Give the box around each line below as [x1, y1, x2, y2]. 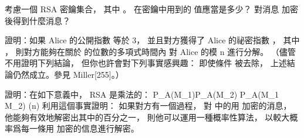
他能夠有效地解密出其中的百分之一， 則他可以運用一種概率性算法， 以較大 [5, 111, 290, 123]
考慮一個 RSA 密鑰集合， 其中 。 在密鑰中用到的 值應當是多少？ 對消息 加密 [5, 3, 298, 15]
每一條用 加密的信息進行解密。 [21, 122, 139, 134]
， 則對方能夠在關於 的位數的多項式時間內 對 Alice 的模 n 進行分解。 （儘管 [5, 45, 296, 57]
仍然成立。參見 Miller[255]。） [12, 68, 124, 80]
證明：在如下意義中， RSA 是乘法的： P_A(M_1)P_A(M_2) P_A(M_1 [5, 88, 279, 100]
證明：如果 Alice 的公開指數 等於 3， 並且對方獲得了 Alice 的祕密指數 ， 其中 [5, 34, 300, 46]
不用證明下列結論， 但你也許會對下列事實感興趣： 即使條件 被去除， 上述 [5, 57, 287, 69]
